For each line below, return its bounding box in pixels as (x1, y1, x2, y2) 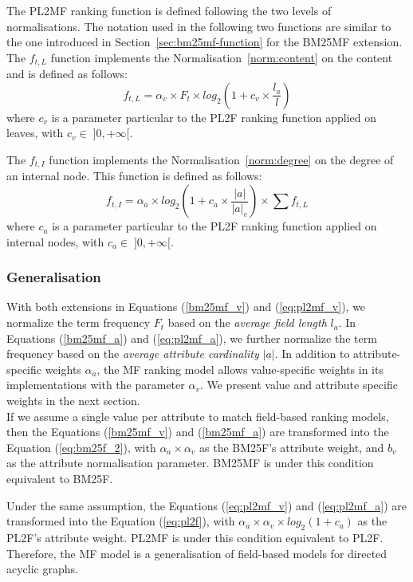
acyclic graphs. (6, 560, 78, 577)
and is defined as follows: (6, 65, 128, 82)
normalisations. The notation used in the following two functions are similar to (6, 18, 391, 34)
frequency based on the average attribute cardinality (6, 345, 259, 362)
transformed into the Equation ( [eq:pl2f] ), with (6, 513, 235, 529)
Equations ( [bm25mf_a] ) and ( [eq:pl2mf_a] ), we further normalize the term (6, 329, 377, 346)
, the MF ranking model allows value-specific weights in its (96, 360, 383, 377)
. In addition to (274, 345, 350, 362)
